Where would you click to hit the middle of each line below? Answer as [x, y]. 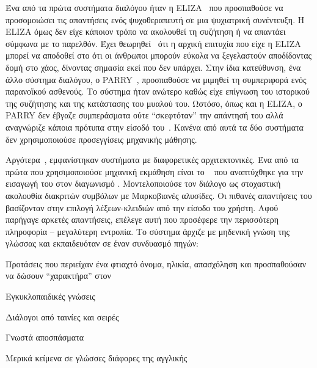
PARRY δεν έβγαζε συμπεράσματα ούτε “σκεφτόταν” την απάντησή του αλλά [144, 115]
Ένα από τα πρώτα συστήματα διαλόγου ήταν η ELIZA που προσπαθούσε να [144, 7]
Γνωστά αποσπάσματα [45, 337]
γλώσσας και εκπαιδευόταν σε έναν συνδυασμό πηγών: [102, 243]
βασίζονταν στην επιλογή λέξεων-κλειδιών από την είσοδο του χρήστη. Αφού [142, 207]
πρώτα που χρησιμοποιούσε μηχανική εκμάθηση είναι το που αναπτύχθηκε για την [155, 171]
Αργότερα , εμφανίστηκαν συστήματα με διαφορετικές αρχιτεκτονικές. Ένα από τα [152, 160]
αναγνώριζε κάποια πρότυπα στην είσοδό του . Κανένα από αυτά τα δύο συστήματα [155, 127]
